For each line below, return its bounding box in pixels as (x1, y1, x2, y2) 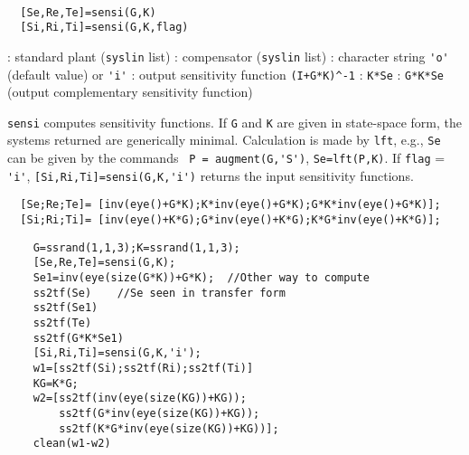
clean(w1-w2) (33, 437, 111, 450)
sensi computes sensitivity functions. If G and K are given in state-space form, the (7, 112, 462, 131)
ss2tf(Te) (33, 317, 92, 330)
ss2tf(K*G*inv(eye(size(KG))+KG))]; (59, 422, 279, 435)
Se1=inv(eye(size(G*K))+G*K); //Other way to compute (33, 271, 370, 285)
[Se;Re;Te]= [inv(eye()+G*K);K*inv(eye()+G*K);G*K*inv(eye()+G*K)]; (20, 198, 441, 212)
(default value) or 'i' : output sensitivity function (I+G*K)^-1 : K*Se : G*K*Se (7, 64, 445, 83)
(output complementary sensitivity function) (7, 82, 253, 101)
